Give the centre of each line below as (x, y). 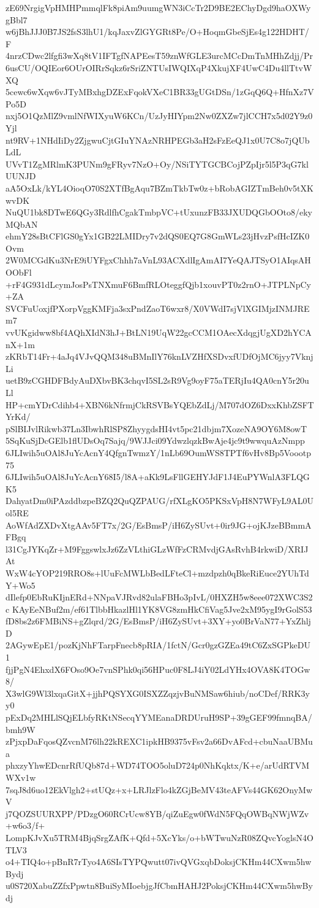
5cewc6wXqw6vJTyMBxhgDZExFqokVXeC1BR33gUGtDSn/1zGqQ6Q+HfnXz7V (160, 92)
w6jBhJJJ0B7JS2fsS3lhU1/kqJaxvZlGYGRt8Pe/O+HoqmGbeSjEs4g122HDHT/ (157, 32)
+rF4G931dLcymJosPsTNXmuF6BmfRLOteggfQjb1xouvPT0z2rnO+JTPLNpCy (158, 284)
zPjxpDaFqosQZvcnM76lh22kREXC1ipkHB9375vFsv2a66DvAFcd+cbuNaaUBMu (159, 741)
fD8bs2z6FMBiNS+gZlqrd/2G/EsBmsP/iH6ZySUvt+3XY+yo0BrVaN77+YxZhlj (158, 621)
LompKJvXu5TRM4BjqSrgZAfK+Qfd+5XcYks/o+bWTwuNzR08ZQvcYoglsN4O (159, 837)
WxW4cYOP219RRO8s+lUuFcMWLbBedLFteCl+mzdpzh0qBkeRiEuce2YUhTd (157, 572)
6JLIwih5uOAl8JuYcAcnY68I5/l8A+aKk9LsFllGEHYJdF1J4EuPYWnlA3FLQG (158, 477)
